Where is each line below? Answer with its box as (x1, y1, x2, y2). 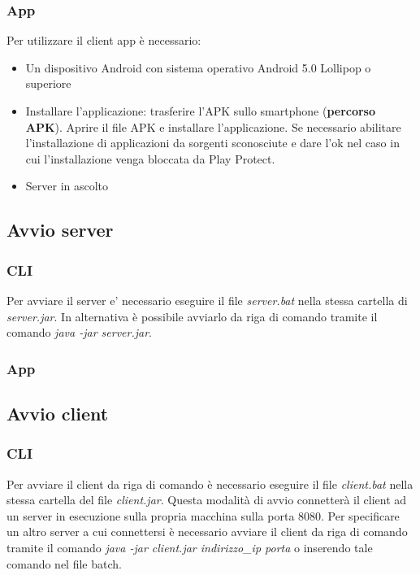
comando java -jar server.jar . (6, 324, 152, 341)
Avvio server (6, 217, 114, 242)
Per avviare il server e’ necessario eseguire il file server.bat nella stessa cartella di (6, 291, 408, 308)
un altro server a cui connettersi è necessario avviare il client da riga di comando (6, 523, 408, 540)
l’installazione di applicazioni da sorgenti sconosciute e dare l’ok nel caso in (25, 134, 400, 151)
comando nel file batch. (6, 555, 122, 572)
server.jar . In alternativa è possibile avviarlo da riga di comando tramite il (6, 307, 378, 325)
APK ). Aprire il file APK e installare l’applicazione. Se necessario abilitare (25, 118, 401, 135)
